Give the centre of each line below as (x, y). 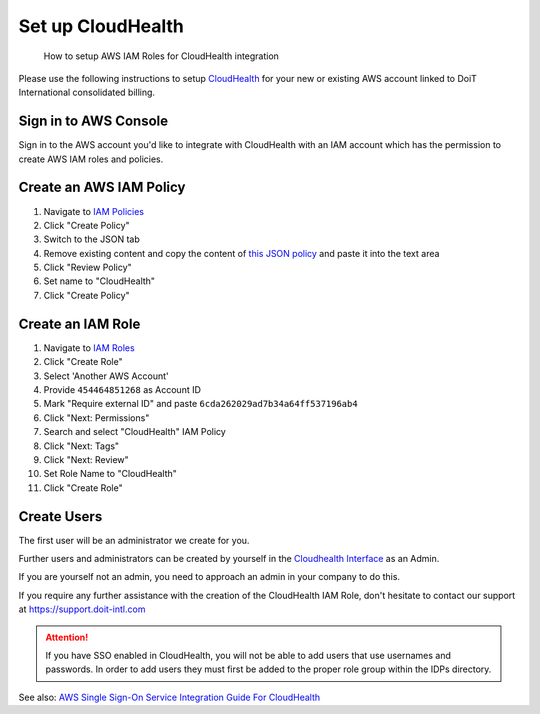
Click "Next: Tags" (81, 446)
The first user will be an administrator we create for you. (134, 540)
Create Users (60, 516)
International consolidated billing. (86, 92)
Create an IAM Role (79, 323)
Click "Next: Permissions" (96, 417)
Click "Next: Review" (86, 459)
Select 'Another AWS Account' (106, 376)
